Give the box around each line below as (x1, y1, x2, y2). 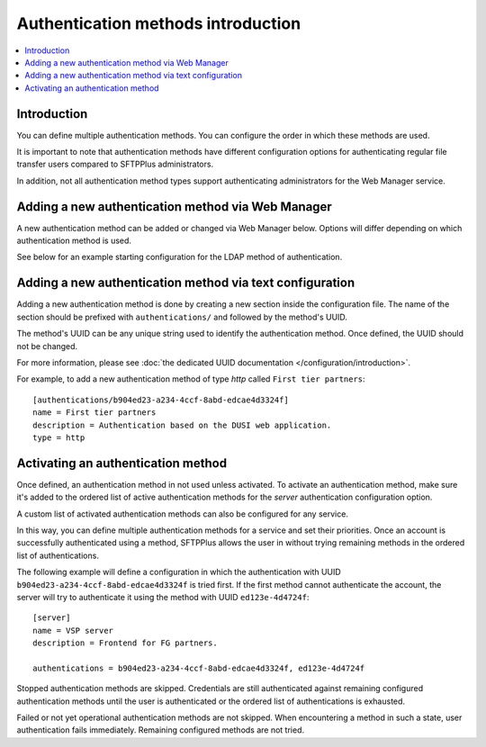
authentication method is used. (16, 235, 132, 247)
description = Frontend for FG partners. (32, 638, 218, 648)
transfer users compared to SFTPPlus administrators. (16, 158, 214, 170)
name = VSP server (32, 625, 114, 635)
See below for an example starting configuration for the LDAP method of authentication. (16, 252, 343, 263)
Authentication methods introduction (16, 13, 301, 33)
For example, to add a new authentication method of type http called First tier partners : (16, 373, 365, 384)
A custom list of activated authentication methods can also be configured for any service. (16, 508, 348, 519)
